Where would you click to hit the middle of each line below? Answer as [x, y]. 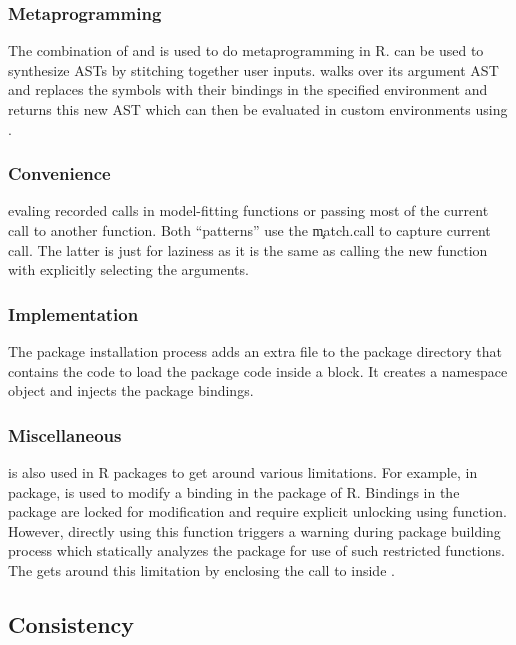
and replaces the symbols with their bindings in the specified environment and [248, 89]
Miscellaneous [65, 434]
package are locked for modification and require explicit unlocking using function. [257, 511]
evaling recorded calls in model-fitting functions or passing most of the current [248, 210]
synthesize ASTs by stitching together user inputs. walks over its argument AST [253, 69]
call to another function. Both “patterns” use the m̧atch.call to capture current [249, 230]
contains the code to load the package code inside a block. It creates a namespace [258, 370]
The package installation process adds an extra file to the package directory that [255, 351]
